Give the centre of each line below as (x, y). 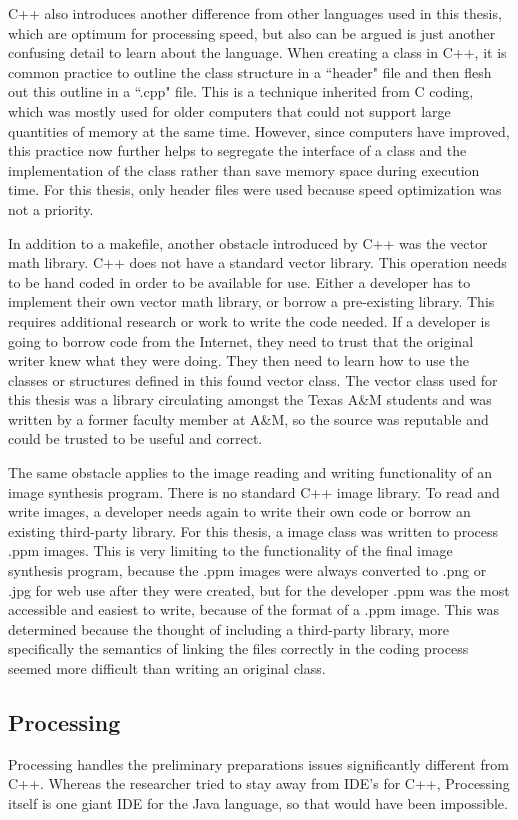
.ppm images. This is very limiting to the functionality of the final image (230, 550)
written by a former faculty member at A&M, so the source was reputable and (248, 418)
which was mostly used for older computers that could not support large (229, 110)
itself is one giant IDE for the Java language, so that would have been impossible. (258, 802)
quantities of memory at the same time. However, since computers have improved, (259, 130)
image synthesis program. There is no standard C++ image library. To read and (254, 491)
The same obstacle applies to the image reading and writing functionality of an (250, 472)
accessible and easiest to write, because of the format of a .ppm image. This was (253, 609)
